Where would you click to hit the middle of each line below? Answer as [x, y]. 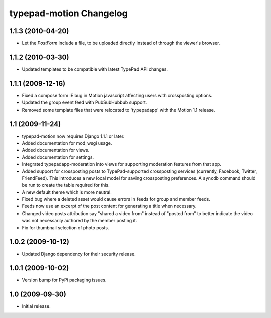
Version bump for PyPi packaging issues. [64, 280]
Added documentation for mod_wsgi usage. [67, 143]
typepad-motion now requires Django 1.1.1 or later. [73, 136]
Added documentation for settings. [58, 157]
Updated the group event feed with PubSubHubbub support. [84, 102]
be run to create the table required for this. [66, 185]
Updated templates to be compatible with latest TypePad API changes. [95, 69]
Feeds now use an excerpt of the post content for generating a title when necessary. [109, 206]
